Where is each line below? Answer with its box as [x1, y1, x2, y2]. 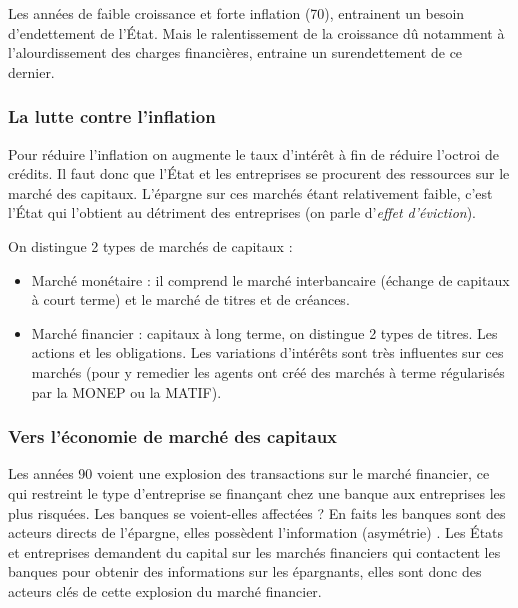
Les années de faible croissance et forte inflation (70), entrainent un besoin [8, 3, 465, 23]
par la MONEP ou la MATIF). [31, 381, 222, 402]
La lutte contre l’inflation [8, 104, 216, 129]
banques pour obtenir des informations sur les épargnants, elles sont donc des [8, 561, 482, 582]
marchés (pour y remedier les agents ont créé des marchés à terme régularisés [31, 361, 505, 382]
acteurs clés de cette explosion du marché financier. [8, 580, 322, 601]
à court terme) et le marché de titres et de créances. [31, 289, 350, 310]
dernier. [8, 61, 55, 82]
